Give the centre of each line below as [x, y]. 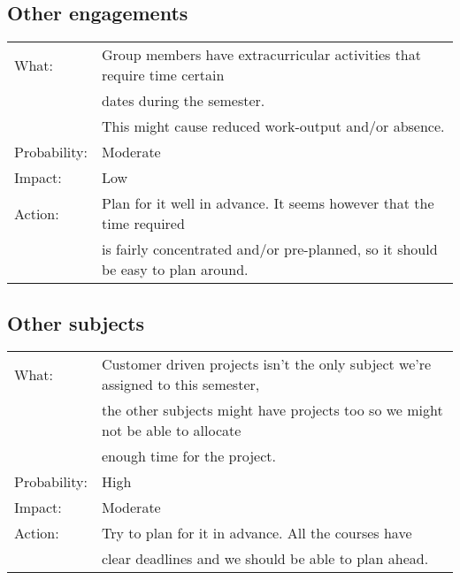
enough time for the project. [188, 456]
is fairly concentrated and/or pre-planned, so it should [269, 249]
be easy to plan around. [175, 270]
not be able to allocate [171, 431]
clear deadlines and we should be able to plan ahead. [265, 559]
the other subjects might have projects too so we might [272, 410]
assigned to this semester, [180, 385]
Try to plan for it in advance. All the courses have [257, 533]
